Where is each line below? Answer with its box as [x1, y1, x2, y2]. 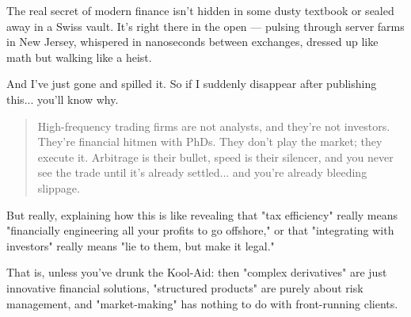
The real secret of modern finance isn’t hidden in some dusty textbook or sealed [6, 2, 394, 18]
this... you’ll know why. [6, 90, 119, 107]
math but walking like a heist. [6, 48, 152, 65]
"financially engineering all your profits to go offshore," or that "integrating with [6, 222, 394, 239]
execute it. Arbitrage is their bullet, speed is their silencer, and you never [37, 148, 394, 165]
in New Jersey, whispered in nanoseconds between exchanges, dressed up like [6, 33, 379, 50]
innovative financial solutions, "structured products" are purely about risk [6, 279, 363, 296]
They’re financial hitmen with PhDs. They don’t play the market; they [37, 133, 382, 150]
